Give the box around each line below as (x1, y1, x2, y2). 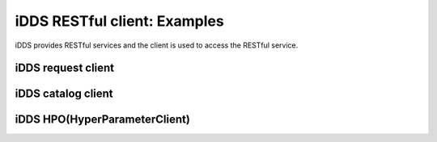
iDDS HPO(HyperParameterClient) (15, 113, 190, 127)
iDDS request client (15, 61, 115, 75)
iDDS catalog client (15, 87, 113, 101)
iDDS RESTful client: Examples (15, 12, 224, 30)
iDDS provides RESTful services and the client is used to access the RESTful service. (15, 40, 299, 50)
